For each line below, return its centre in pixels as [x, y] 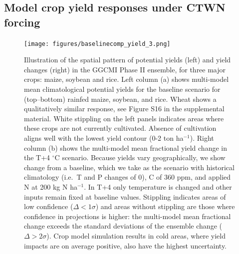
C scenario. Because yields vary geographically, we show [140, 157]
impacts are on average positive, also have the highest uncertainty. [125, 245]
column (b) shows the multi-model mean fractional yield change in [125, 147]
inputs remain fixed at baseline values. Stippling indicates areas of [125, 196]
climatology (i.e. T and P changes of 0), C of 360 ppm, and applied [127, 177]
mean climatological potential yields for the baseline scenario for [122, 89]
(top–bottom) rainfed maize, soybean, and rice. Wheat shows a [120, 99]
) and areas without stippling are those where [165, 206]
